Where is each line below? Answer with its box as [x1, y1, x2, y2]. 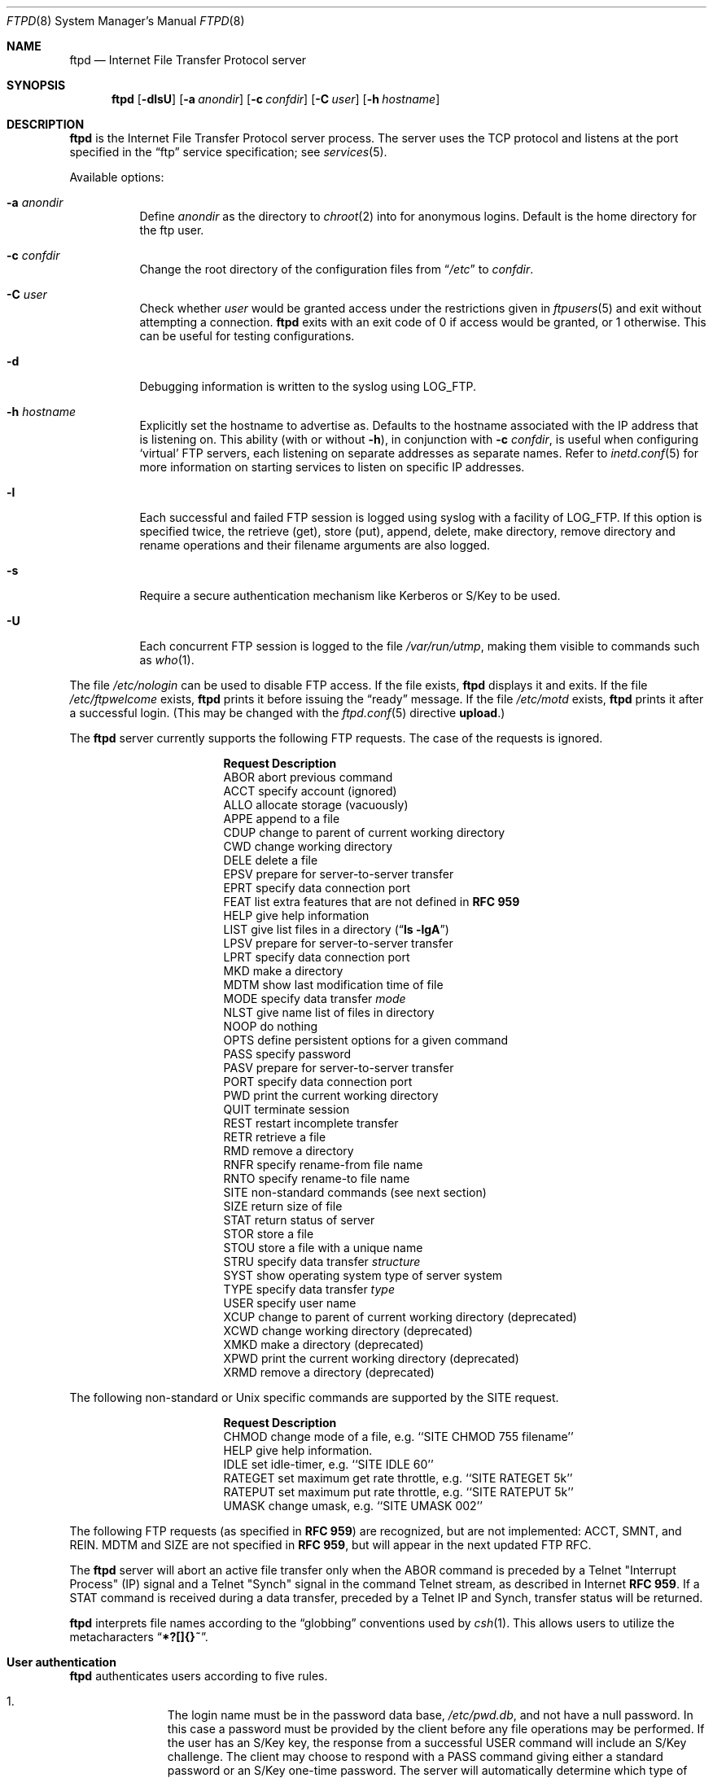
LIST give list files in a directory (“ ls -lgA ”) [223, 922, 449, 936]
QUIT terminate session [223, 1102, 350, 1116]
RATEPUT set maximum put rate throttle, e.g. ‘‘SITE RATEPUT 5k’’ [223, 1485, 574, 1499]
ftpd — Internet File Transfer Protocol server [69, 53, 307, 67]
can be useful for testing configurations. [139, 329, 355, 343]
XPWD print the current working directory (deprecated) [223, 1351, 519, 1365]
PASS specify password [223, 1047, 352, 1061]
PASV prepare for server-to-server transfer [223, 1061, 454, 1075]
